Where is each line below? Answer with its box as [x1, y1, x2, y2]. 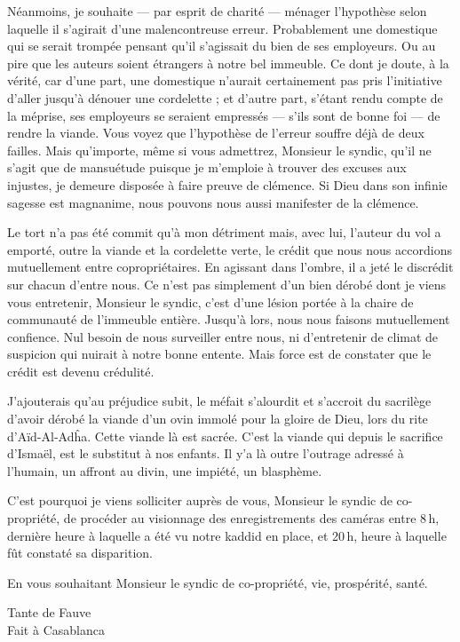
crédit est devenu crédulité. [7, 361, 155, 380]
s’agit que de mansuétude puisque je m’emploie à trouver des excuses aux [7, 158, 407, 177]
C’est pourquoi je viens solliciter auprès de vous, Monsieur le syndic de [7, 491, 393, 510]
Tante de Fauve [7, 603, 91, 622]
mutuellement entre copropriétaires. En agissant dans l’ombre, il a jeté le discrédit [7, 258, 454, 276]
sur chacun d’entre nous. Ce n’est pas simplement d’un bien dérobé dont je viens [7, 274, 447, 293]
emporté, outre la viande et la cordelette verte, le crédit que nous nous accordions [7, 240, 452, 258]
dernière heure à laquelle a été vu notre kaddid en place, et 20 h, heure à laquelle [7, 526, 447, 544]
